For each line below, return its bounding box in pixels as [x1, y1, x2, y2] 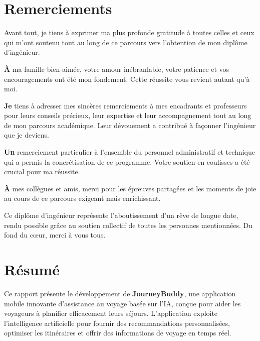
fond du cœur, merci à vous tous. [4, 230, 106, 240]
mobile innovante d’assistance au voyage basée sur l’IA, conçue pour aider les [4, 298, 241, 308]
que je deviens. [4, 130, 49, 140]
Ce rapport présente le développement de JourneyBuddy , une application [4, 288, 236, 298]
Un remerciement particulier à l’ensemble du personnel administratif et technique [4, 147, 255, 157]
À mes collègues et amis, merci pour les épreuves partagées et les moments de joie [4, 183, 256, 193]
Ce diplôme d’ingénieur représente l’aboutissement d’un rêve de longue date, [4, 210, 238, 220]
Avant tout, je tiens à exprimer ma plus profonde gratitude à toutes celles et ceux [4, 27, 254, 38]
